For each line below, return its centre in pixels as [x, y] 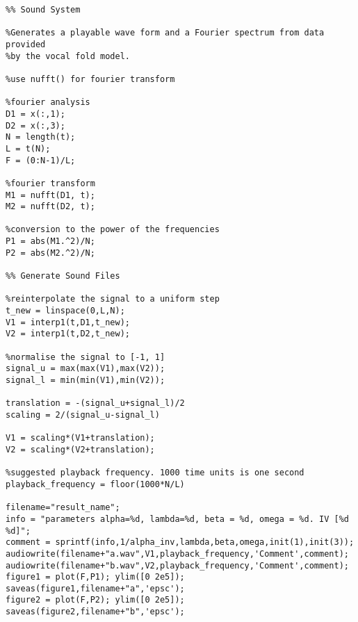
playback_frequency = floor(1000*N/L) [95, 484]
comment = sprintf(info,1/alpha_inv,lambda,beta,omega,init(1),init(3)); [180, 542]
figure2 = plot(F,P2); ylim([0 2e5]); [95, 600]
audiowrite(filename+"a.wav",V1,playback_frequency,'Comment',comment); [177, 554]
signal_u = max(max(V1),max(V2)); [86, 369]
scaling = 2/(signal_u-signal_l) [83, 415]
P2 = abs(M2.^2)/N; [50, 253]
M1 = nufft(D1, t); [50, 195]
